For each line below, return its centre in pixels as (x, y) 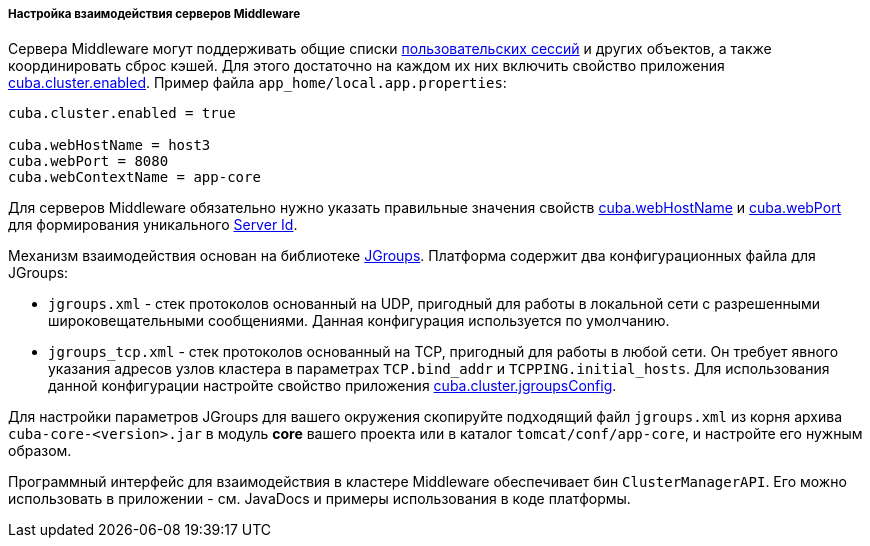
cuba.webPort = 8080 (88, 161)
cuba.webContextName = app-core (134, 177)
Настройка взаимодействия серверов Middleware (154, 14)
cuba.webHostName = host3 (109, 145)
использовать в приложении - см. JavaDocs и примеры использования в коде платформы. (319, 499)
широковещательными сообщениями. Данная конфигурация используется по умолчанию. (359, 321)
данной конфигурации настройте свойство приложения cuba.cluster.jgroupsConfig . (332, 386)
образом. (40, 451)
